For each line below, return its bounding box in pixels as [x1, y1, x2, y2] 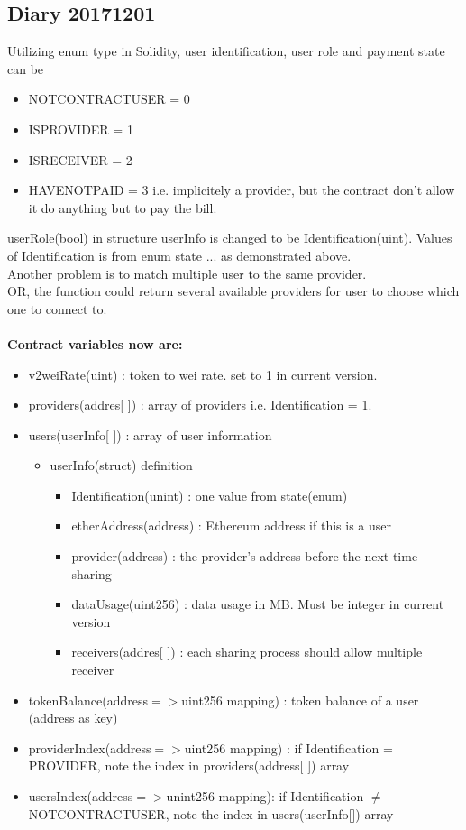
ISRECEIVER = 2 [28, 150, 132, 169]
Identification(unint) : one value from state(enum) [71, 485, 348, 504]
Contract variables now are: [7, 334, 183, 353]
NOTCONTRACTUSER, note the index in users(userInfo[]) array [28, 804, 394, 823]
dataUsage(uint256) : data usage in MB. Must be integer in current [71, 595, 444, 613]
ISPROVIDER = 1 [28, 119, 133, 138]
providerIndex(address [28, 738, 151, 757]
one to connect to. [7, 299, 107, 318]
